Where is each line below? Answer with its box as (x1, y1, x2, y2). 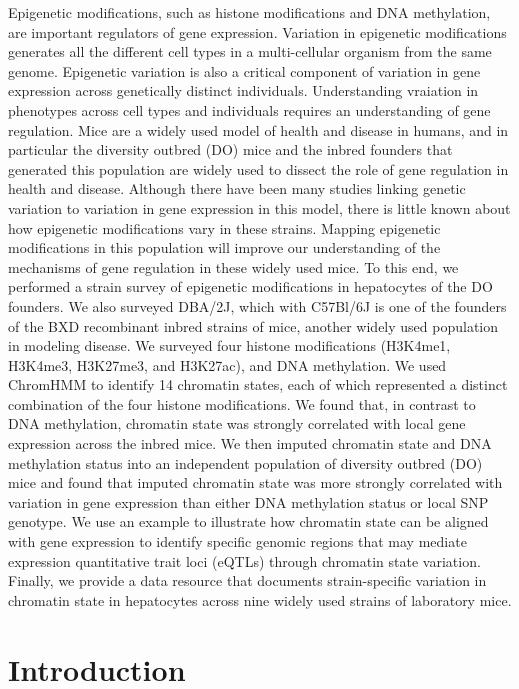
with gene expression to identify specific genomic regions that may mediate (8, 531, 467, 552)
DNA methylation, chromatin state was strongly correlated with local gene (8, 413, 466, 434)
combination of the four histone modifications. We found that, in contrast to (8, 393, 476, 414)
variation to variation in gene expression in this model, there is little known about (8, 197, 511, 218)
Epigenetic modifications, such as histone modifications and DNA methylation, (8, 2, 491, 22)
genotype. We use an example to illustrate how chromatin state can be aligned (8, 511, 489, 532)
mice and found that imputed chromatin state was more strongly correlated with (8, 472, 503, 493)
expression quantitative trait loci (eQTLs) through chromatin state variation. (8, 550, 481, 571)
